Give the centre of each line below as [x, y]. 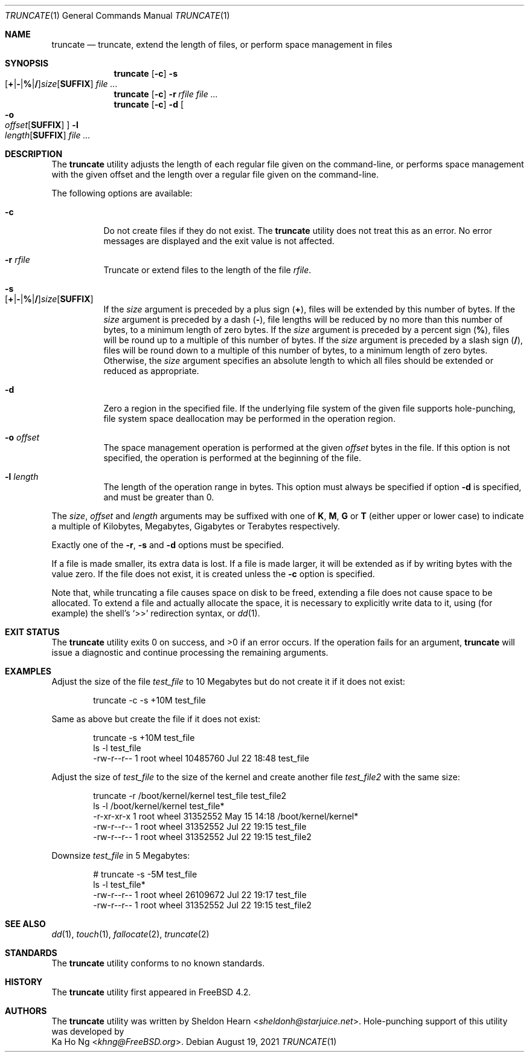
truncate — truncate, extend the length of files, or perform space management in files [222, 44]
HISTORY [24, 982]
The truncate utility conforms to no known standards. [158, 963]
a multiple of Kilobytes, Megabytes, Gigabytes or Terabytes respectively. [196, 526]
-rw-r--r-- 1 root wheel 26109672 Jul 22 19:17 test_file [200, 895]
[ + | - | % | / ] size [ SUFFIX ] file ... [61, 84]
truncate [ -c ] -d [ [149, 104]
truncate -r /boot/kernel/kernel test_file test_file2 [190, 796]
